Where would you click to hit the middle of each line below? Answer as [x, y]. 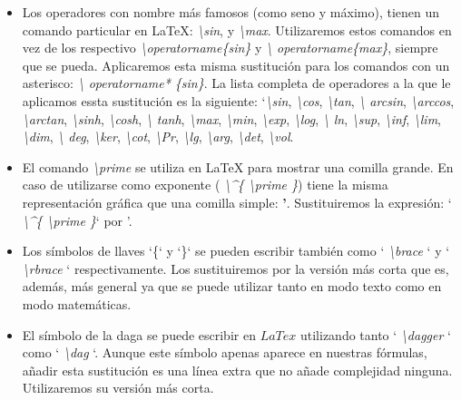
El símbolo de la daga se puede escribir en [139, 334]
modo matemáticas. [77, 303]
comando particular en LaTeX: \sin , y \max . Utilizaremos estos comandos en [237, 29]
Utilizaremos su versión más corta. [118, 388]
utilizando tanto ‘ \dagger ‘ [375, 334]
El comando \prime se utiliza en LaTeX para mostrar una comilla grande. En [238, 166]
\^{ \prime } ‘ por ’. [77, 220]
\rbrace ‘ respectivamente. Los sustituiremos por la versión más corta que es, [235, 268]
